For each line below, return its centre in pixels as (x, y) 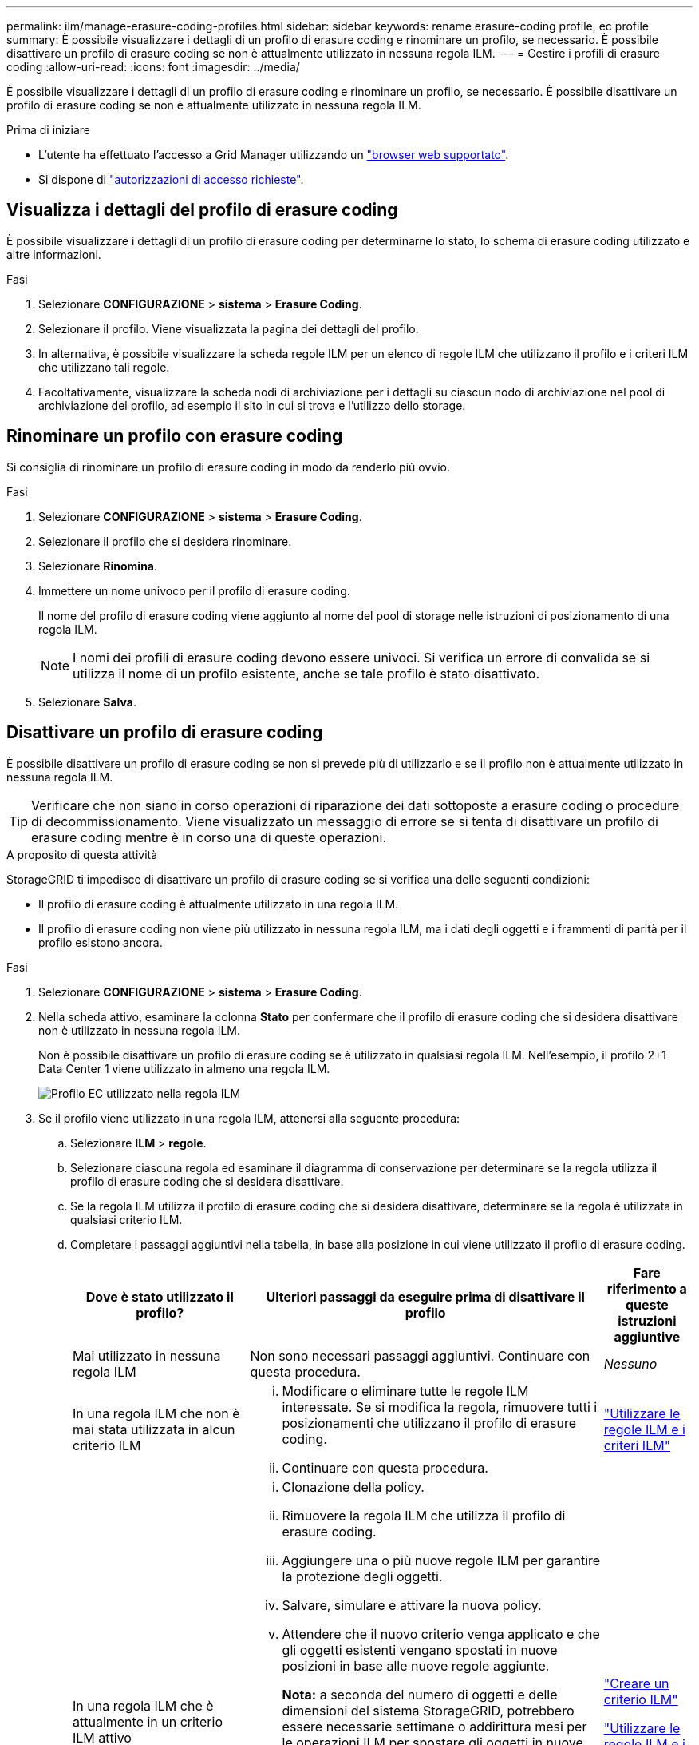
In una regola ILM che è (143, 1705)
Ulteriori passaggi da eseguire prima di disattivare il (425, 1296)
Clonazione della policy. (353, 1487)
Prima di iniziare (48, 130)
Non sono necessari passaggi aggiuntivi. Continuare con (420, 1355)
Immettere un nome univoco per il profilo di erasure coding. (194, 590)
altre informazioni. (54, 254)
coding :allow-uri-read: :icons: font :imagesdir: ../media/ (153, 67)
